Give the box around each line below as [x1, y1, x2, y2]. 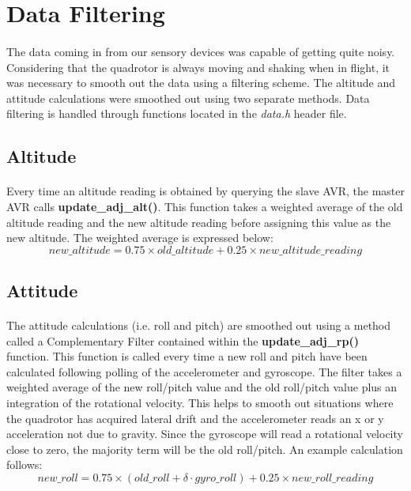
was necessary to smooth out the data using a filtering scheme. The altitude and [6, 74, 396, 91]
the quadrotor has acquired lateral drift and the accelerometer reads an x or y [6, 410, 384, 426]
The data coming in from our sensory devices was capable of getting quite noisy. [6, 43, 395, 59]
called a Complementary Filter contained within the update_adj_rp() [6, 332, 359, 349]
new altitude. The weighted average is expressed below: [6, 229, 273, 246]
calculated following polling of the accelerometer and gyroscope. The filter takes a [6, 363, 402, 380]
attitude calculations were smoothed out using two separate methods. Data [6, 89, 370, 106]
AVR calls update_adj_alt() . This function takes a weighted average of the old [6, 198, 403, 214]
